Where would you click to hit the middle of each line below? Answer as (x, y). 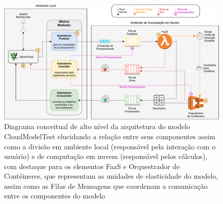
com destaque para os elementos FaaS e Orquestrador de (92, 166)
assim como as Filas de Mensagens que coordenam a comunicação (106, 186)
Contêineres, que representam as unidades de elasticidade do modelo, (111, 176)
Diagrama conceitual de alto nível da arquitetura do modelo (97, 126)
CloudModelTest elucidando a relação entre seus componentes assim (110, 136)
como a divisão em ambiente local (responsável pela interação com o (110, 146)
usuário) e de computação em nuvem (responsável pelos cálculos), (106, 156)
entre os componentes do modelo (55, 196)
